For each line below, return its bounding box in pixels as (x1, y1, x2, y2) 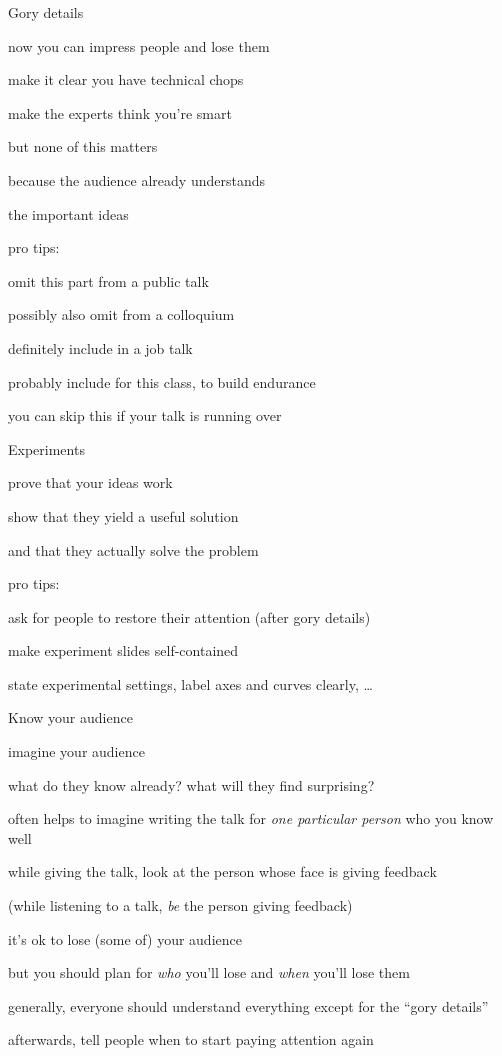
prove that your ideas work (8, 472, 173, 493)
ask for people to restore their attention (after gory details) (8, 606, 371, 627)
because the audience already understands (8, 169, 265, 190)
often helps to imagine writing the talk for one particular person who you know (8, 808, 494, 829)
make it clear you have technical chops (8, 69, 244, 90)
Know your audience (8, 707, 133, 728)
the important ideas (8, 203, 129, 224)
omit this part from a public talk (8, 270, 209, 291)
